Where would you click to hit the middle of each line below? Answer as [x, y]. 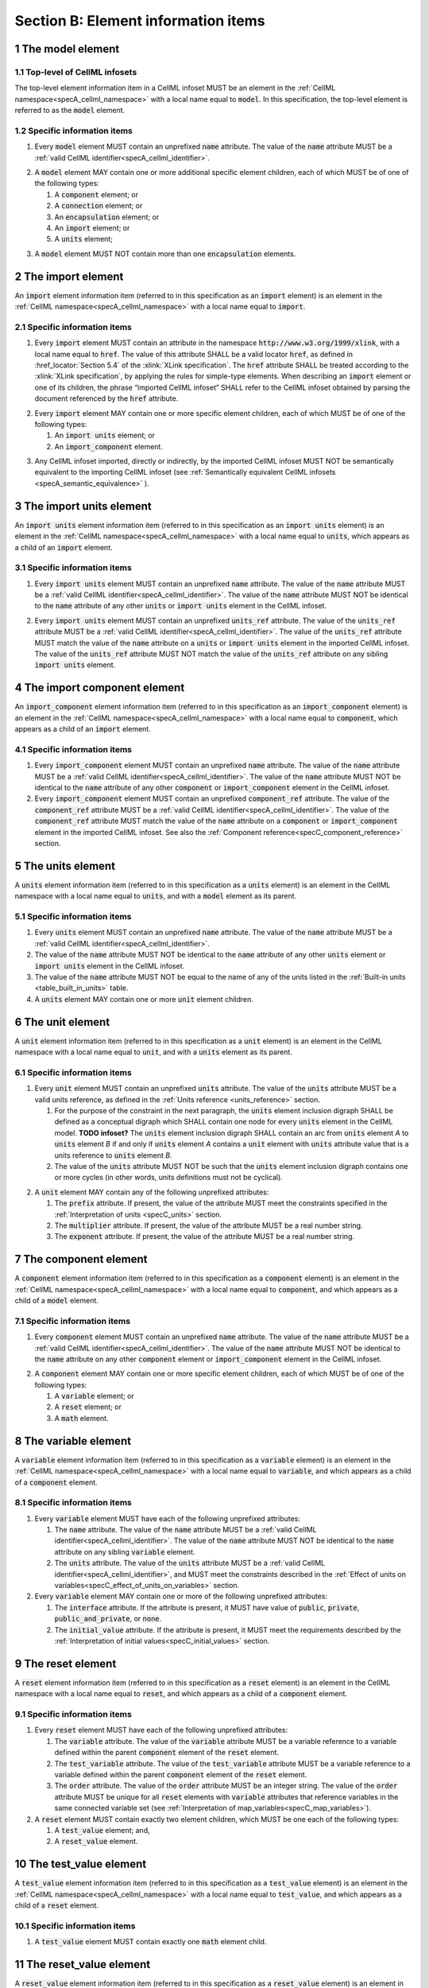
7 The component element [81, 1259]
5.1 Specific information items [73, 917]
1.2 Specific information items [73, 130]
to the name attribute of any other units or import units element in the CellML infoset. [181, 606]
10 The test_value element [81, 1864]
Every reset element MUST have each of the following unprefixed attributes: [161, 1730]
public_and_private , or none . [108, 1619]
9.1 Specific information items [73, 1714]
